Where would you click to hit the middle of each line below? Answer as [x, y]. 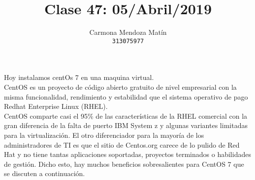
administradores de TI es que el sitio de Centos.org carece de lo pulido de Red [122, 144]
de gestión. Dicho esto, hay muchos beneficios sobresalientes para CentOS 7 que [124, 164]
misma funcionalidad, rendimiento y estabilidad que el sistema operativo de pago [126, 96]
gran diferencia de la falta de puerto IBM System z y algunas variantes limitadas [126, 125]
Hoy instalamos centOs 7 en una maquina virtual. [79, 77]
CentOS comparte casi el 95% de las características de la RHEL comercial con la [126, 116]
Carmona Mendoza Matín [128, 32]
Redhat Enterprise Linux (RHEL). [56, 106]
